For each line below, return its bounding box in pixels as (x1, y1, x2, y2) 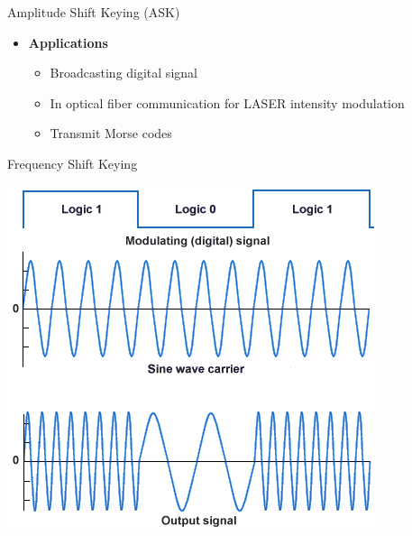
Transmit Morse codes (50, 124, 172, 143)
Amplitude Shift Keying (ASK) (7, 3, 180, 21)
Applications (28, 32, 108, 51)
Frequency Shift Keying (7, 153, 138, 172)
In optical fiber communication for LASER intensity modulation (50, 93, 405, 112)
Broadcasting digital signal (50, 63, 197, 82)
